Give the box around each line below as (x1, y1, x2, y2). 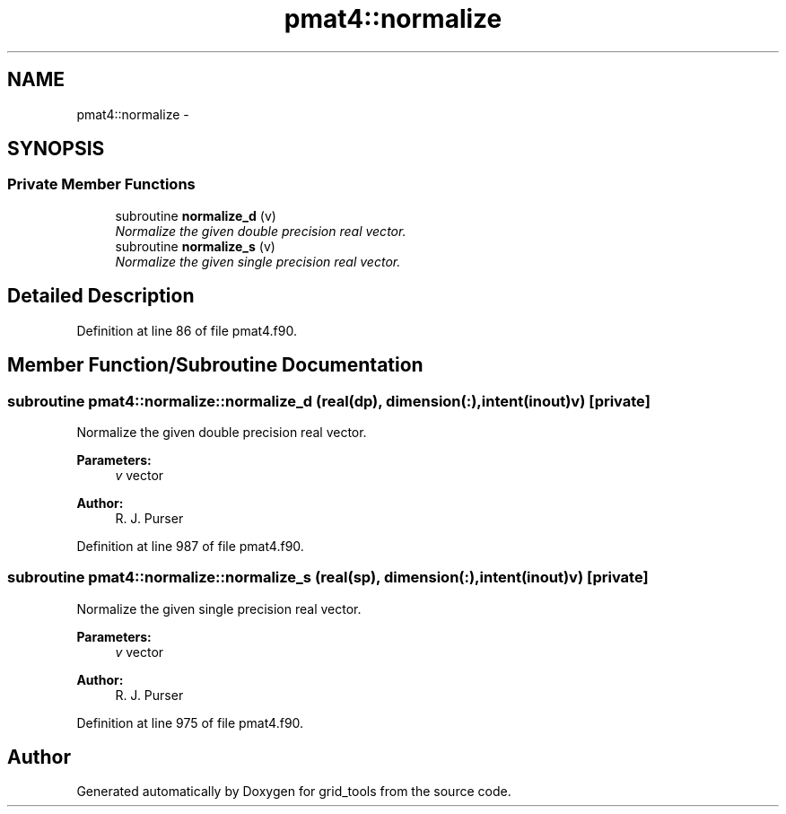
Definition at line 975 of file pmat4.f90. (76, 714, 304, 731)
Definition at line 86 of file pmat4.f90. (76, 322, 297, 338)
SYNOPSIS (7, 137, 105, 161)
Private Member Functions (7, 175, 196, 194)
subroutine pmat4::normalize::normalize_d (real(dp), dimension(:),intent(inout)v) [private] (7, 391, 651, 410)
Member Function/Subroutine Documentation (7, 354, 424, 377)
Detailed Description (7, 284, 195, 308)
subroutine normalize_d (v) (115, 207, 276, 223)
